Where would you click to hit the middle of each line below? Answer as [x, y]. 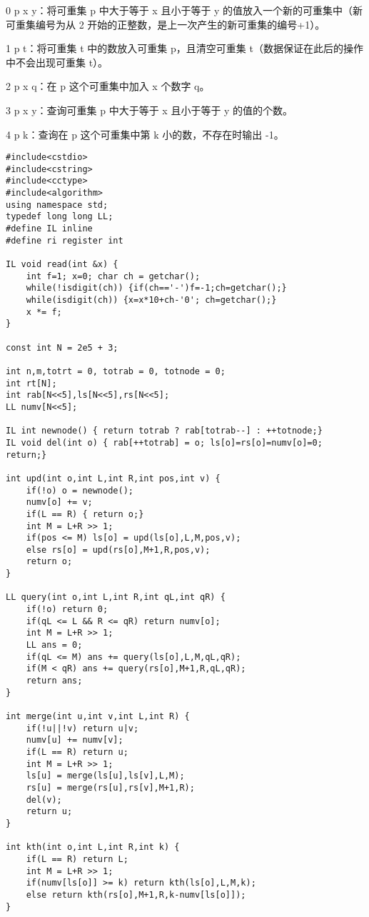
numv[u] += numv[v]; [75, 740]
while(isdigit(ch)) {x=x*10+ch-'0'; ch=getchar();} [151, 300]
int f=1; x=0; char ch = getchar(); [113, 276]
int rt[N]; [31, 383]
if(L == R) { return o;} [85, 514]
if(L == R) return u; [77, 752]
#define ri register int [65, 240]
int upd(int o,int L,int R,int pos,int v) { [113, 478]
